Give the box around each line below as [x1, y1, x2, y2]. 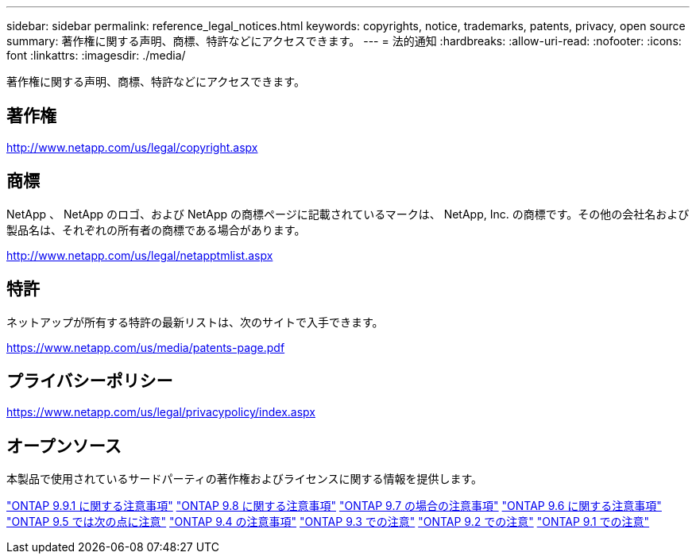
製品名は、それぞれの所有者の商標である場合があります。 [6, 222, 306, 237]
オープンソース [6, 435, 122, 456]
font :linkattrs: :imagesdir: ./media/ [6, 48, 186, 62]
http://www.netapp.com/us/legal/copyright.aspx [6, 140, 258, 154]
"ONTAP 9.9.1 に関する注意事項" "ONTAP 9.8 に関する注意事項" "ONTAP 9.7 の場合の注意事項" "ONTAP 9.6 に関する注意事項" [6, 499, 662, 513]
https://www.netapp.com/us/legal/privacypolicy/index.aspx [6, 405, 315, 419]
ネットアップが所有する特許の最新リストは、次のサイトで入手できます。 [6, 315, 384, 329]
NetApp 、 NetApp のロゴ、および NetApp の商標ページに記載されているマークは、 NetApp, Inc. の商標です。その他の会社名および [6, 207, 690, 221]
